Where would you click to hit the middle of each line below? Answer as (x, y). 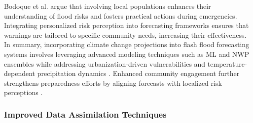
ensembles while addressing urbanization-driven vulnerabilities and (105, 63)
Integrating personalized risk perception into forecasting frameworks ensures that (126, 25)
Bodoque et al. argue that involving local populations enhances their (108, 6)
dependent (20, 73)
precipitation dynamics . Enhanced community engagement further (138, 73)
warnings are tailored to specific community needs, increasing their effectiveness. (125, 35)
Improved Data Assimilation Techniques (85, 114)
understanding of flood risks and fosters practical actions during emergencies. (121, 15)
